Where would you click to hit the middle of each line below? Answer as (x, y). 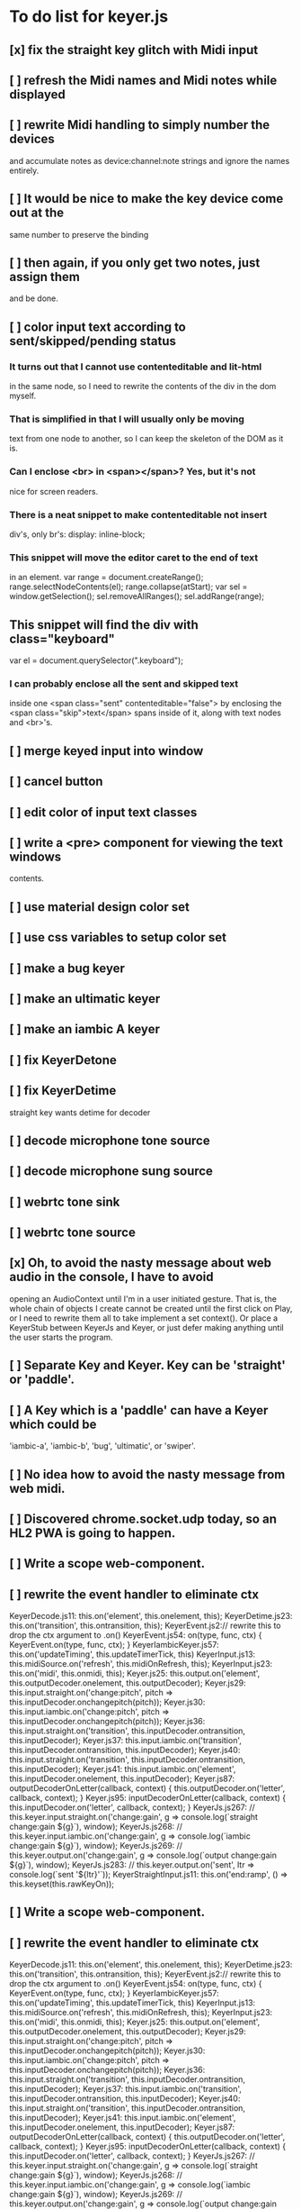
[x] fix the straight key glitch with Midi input (134, 50)
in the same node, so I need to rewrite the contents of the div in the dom (143, 386)
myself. (23, 396)
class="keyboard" (62, 638)
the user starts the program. (62, 1337)
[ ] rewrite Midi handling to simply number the (140, 125)
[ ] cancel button (56, 782)
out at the (37, 213)
